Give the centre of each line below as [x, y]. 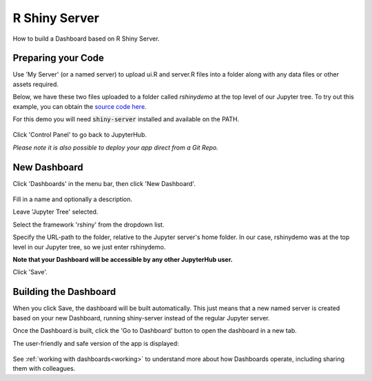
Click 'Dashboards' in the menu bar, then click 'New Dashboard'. [104, 183]
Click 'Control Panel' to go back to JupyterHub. [80, 135]
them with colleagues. [44, 369]
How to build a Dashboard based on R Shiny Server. [86, 39]
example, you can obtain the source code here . [80, 106]
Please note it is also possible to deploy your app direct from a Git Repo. [115, 147]
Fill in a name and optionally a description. [72, 199]
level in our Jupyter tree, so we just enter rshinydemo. [89, 247]
